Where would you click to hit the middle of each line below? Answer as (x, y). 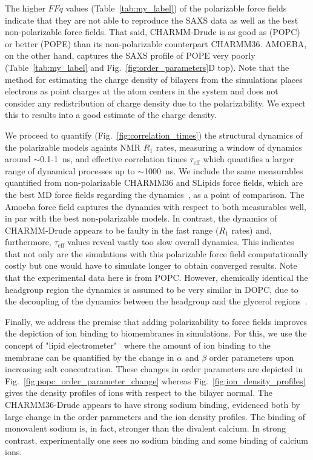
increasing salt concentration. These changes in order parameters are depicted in (154, 369)
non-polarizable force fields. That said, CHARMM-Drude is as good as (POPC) (153, 32)
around (18, 159)
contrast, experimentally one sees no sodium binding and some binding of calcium (156, 440)
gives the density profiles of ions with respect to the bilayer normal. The (139, 393)
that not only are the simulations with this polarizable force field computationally (156, 253)
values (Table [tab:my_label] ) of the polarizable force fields (176, 8)
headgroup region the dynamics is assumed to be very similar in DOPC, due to (152, 289)
